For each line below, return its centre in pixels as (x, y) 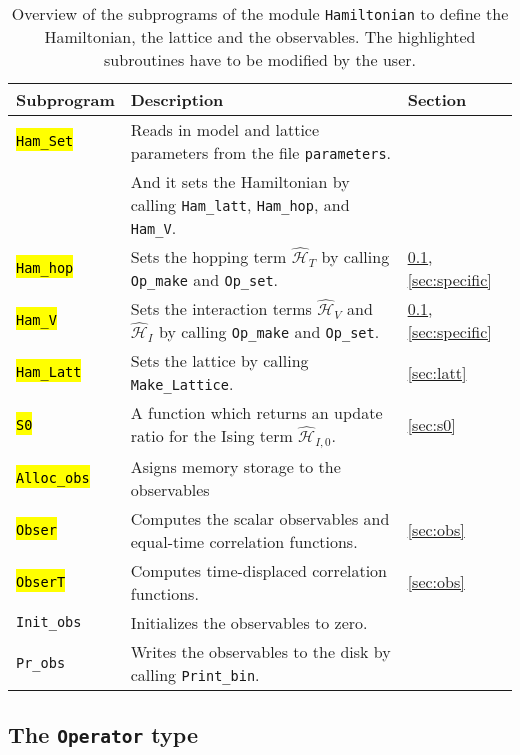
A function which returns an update (256, 412)
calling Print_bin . (195, 674)
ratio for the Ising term (211, 435)
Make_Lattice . (182, 383)
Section (437, 99)
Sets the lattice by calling (219, 360)
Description (177, 99)
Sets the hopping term (208, 256)
